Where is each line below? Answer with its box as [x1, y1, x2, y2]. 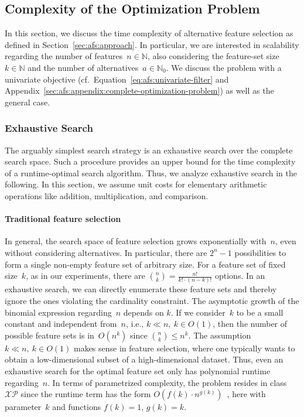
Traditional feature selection [5, 213, 121, 225]
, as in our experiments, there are [26, 269, 145, 282]
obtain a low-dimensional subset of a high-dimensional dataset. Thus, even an [5, 353, 283, 365]
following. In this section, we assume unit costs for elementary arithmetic [5, 178, 267, 190]
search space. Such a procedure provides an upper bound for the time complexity [5, 155, 296, 168]
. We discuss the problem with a [166, 61, 282, 73]
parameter [5, 401, 42, 413]
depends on [123, 306, 164, 318]
